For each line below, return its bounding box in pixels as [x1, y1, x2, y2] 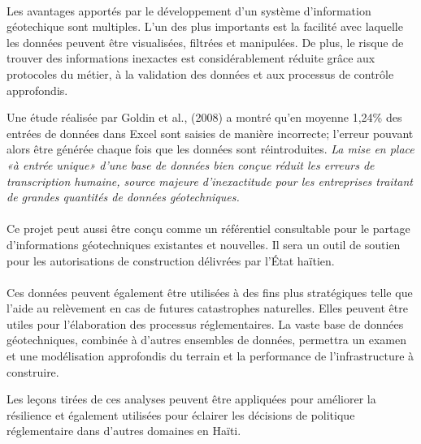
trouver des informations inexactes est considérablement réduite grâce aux [7, 50, 375, 67]
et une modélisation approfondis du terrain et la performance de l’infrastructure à [7, 347, 414, 364]
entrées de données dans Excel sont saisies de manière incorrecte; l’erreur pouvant [7, 124, 414, 141]
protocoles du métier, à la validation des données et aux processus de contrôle [7, 65, 394, 82]
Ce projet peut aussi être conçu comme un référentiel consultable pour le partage [7, 220, 410, 237]
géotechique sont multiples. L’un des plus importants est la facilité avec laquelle [7, 18, 403, 35]
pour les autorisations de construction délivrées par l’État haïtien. [7, 252, 335, 269]
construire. [7, 363, 59, 380]
